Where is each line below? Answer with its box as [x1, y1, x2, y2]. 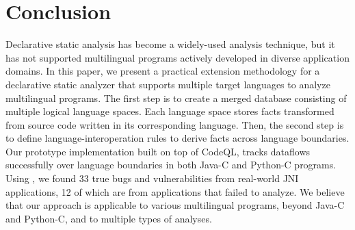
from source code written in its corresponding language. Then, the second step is [5, 117, 344, 131]
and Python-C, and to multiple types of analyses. [5, 211, 212, 225]
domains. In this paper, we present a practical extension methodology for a [5, 64, 320, 78]
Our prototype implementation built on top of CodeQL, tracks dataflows [5, 144, 311, 158]
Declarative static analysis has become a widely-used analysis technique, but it [5, 37, 335, 51]
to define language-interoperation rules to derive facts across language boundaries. [5, 131, 350, 145]
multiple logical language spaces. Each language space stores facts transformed [5, 104, 334, 118]
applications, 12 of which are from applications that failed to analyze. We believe [5, 184, 345, 199]
